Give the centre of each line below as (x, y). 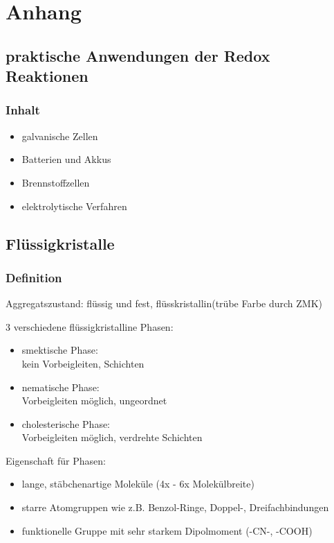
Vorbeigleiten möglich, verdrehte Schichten (112, 437)
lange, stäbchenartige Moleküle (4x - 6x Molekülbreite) (138, 484)
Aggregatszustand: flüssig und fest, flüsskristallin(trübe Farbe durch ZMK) (164, 303)
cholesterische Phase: (66, 423)
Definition (34, 277)
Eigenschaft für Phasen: (56, 460)
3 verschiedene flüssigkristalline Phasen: (90, 326)
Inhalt (23, 110)
